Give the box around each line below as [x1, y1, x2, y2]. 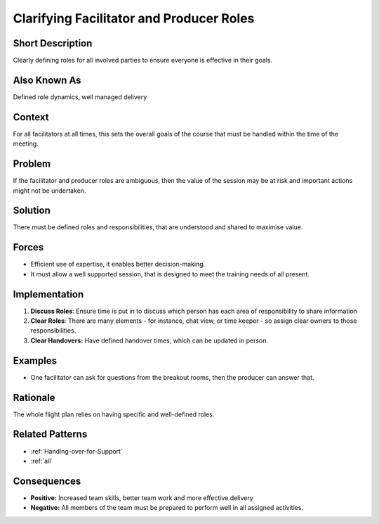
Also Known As [13, 74, 81, 86]
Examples [13, 354, 58, 366]
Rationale [13, 391, 55, 404]
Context [13, 111, 49, 123]
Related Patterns [13, 428, 88, 440]
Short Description [13, 37, 93, 49]
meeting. [13, 139, 39, 148]
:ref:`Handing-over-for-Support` [30, 447, 123, 455]
